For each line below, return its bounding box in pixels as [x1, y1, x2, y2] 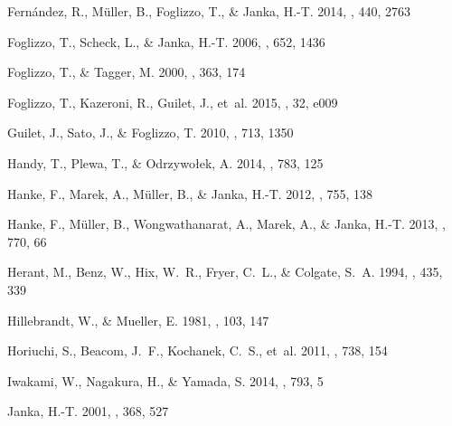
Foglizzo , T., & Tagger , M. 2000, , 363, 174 [7, 62, 246, 81]
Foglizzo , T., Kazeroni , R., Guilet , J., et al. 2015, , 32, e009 [7, 92, 338, 111]
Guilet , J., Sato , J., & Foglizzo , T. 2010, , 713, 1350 [7, 123, 294, 142]
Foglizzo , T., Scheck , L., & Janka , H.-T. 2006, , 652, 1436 [7, 32, 325, 51]
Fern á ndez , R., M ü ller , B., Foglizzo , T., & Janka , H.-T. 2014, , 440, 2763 [7, 2, 411, 20]
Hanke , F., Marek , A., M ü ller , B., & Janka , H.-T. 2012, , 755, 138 [7, 184, 373, 203]
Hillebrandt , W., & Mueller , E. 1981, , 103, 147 [7, 310, 269, 329]
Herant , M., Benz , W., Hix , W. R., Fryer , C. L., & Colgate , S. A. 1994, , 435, [7, 262, 443, 281]
